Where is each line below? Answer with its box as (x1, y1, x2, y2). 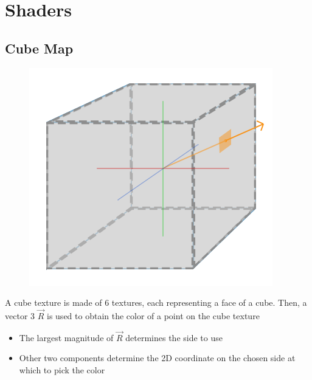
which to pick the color (19, 363, 105, 376)
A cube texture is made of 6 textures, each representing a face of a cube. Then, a (5, 296, 307, 309)
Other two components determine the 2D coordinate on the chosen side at (19, 351, 296, 364)
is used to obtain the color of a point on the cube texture (47, 309, 260, 322)
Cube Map (5, 38, 74, 57)
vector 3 (5, 309, 35, 322)
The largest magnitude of (19, 331, 114, 344)
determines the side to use (125, 331, 223, 344)
